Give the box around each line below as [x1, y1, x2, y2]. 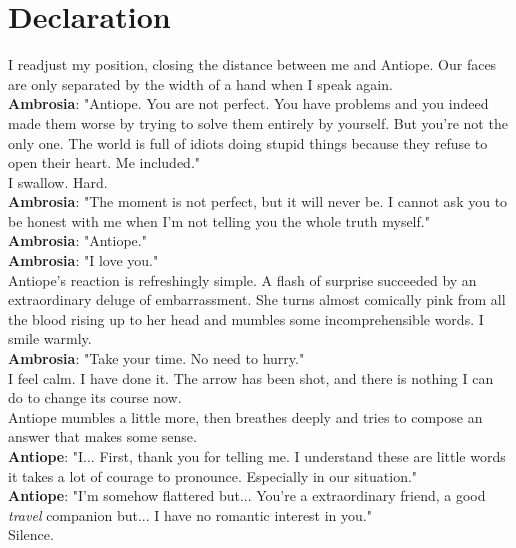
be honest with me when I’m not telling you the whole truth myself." [8, 210, 430, 231]
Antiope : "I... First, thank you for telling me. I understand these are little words [8, 446, 506, 466]
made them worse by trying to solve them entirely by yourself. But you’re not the [8, 112, 508, 133]
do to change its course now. [8, 387, 182, 408]
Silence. [8, 524, 54, 545]
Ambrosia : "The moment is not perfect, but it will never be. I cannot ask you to [8, 191, 508, 212]
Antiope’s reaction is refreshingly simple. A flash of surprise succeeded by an [8, 269, 477, 290]
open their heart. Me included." [8, 152, 201, 173]
